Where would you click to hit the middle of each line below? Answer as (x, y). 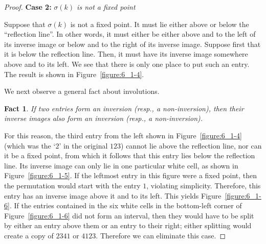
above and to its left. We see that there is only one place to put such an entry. (127, 64)
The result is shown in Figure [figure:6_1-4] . (74, 74)
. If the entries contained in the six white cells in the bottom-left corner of (126, 205)
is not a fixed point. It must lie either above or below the (160, 24)
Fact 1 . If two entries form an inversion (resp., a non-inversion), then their (124, 108)
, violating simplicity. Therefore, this (204, 185)
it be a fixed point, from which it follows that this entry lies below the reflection (130, 155)
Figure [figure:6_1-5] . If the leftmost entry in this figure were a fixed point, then (131, 175)
